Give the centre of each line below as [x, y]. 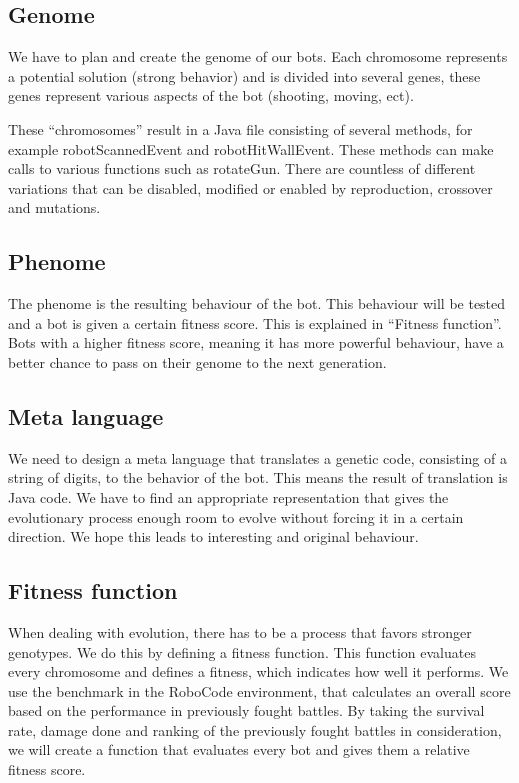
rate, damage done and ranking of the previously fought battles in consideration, [255, 729]
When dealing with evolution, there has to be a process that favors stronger [240, 631]
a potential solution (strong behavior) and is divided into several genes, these [244, 75]
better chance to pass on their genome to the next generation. [197, 361]
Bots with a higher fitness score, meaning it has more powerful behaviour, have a [256, 342]
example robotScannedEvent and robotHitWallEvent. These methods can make [251, 148]
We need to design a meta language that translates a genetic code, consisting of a [257, 457]
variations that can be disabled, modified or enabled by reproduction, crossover [250, 187]
